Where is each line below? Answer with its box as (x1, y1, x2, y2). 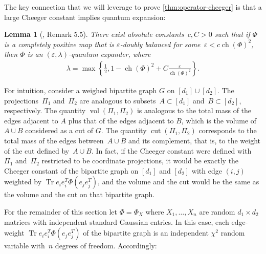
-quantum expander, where (68, 49, 151, 59)
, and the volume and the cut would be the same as (98, 176, 259, 187)
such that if (214, 29, 250, 39)
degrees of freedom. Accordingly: (55, 240, 157, 251)
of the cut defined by (4, 145, 70, 156)
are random (199, 206, 235, 217)
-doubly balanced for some (120, 38, 201, 49)
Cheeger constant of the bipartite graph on (4, 165, 139, 176)
